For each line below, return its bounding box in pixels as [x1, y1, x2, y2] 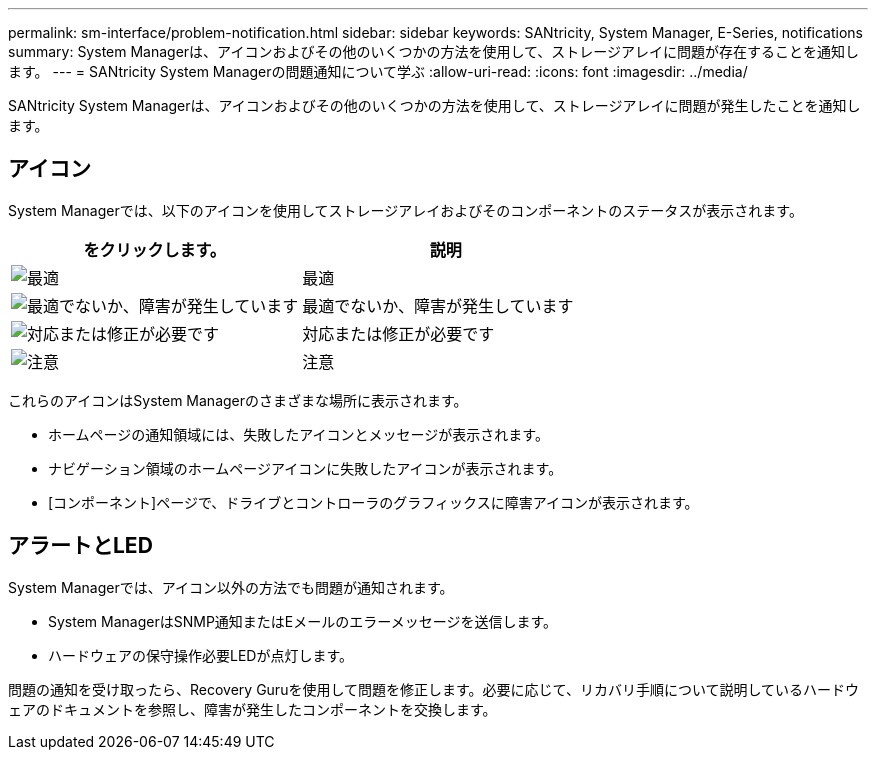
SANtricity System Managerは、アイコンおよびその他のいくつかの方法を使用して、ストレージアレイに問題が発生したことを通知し [8, 97, 861, 114]
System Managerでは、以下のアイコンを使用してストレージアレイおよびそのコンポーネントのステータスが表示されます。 [8, 201, 803, 219]
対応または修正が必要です [302, 323, 495, 344]
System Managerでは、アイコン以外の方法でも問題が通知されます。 [8, 578, 454, 596]
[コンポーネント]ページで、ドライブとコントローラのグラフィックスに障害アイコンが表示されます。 [48, 493, 699, 511]
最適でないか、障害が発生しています [302, 295, 574, 316]
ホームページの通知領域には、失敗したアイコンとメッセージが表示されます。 [48, 425, 549, 443]
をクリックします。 [83, 239, 226, 260]
